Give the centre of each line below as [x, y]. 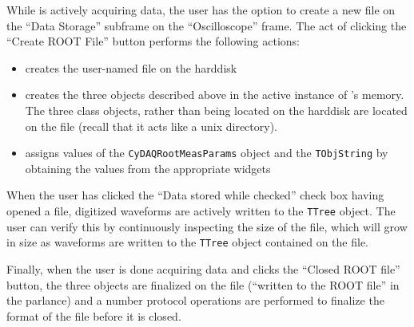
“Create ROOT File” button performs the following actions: [153, 41]
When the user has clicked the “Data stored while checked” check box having [195, 195]
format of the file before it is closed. [94, 315]
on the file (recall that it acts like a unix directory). [151, 126]
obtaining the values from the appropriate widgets [148, 168]
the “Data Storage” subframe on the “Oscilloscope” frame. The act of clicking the [207, 25]
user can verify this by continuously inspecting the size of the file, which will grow [207, 226]
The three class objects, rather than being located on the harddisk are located [216, 110]
